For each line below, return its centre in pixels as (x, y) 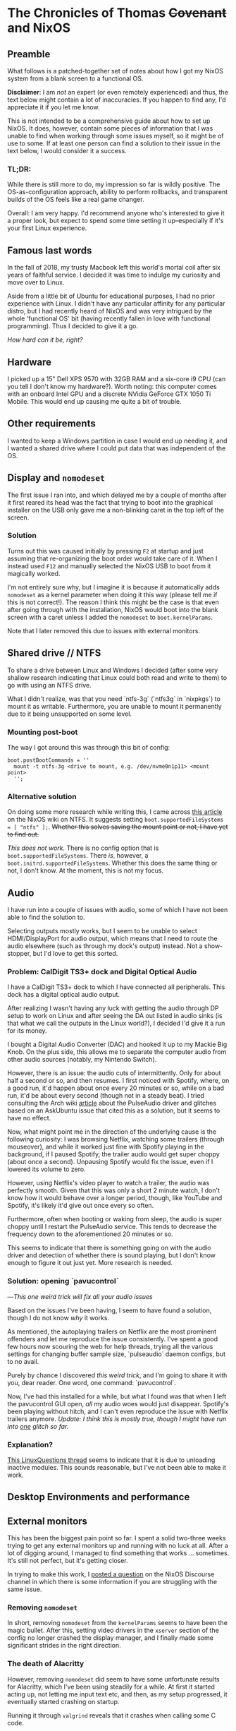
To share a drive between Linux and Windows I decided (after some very (113, 670)
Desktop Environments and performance (99, 1497)
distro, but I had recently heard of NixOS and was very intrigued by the (110, 311)
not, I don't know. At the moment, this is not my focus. (86, 870)
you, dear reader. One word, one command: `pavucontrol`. (92, 1382)
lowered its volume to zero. (46, 1169)
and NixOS (39, 28)
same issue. (25, 1589)
